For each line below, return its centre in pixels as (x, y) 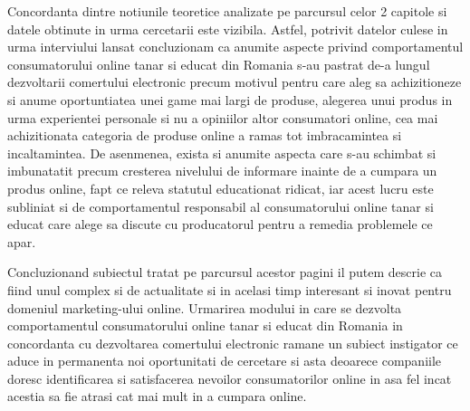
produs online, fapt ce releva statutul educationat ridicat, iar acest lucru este (221, 188)
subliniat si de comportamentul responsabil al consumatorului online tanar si (221, 206)
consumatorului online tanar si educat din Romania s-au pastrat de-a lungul (219, 64)
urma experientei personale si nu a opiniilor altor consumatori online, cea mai (223, 117)
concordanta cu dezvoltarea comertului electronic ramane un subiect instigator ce (233, 343)
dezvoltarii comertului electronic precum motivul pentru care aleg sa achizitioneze (235, 82)
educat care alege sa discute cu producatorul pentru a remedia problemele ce (220, 224)
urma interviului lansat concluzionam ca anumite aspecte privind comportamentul (235, 47)
